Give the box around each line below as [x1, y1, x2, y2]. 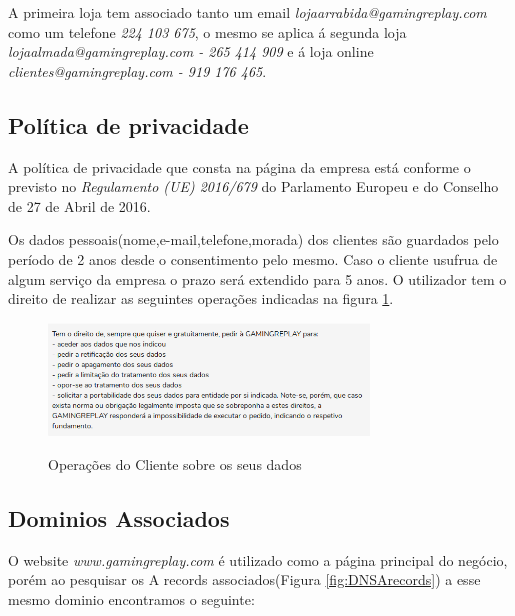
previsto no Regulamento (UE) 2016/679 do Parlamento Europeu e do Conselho [8, 176, 499, 197]
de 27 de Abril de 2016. [8, 195, 151, 216]
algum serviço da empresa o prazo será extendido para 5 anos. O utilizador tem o [8, 268, 507, 289]
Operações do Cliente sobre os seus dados [48, 453, 302, 474]
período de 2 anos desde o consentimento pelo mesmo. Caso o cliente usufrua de [8, 248, 498, 269]
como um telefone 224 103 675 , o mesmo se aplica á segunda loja [8, 21, 407, 42]
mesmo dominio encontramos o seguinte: [8, 588, 255, 609]
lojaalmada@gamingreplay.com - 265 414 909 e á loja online [8, 41, 374, 62]
